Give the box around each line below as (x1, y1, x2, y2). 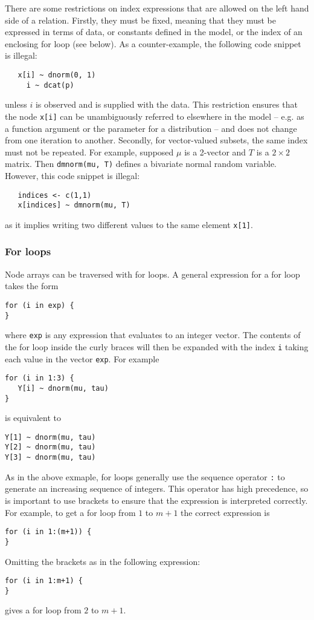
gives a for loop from (5, 604, 82, 616)
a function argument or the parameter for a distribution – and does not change (5, 122, 297, 134)
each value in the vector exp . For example (5, 352, 159, 365)
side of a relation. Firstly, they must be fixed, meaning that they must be (5, 13, 276, 26)
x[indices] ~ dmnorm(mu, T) (18, 201, 130, 210)
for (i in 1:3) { (5, 374, 74, 383)
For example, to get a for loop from (5, 506, 136, 518)
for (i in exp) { (5, 301, 74, 310)
